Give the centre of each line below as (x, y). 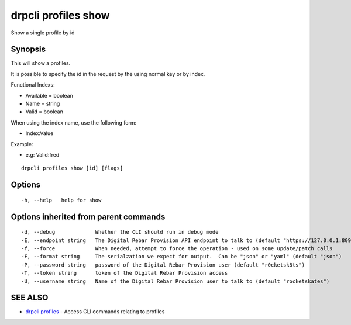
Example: (22, 144)
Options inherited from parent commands (88, 217)
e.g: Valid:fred (42, 154)
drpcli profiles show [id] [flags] (72, 168)
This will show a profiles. (41, 63)
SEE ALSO (30, 298)
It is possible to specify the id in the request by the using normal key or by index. (108, 74)
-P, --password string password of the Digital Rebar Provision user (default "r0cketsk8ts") (163, 265)
